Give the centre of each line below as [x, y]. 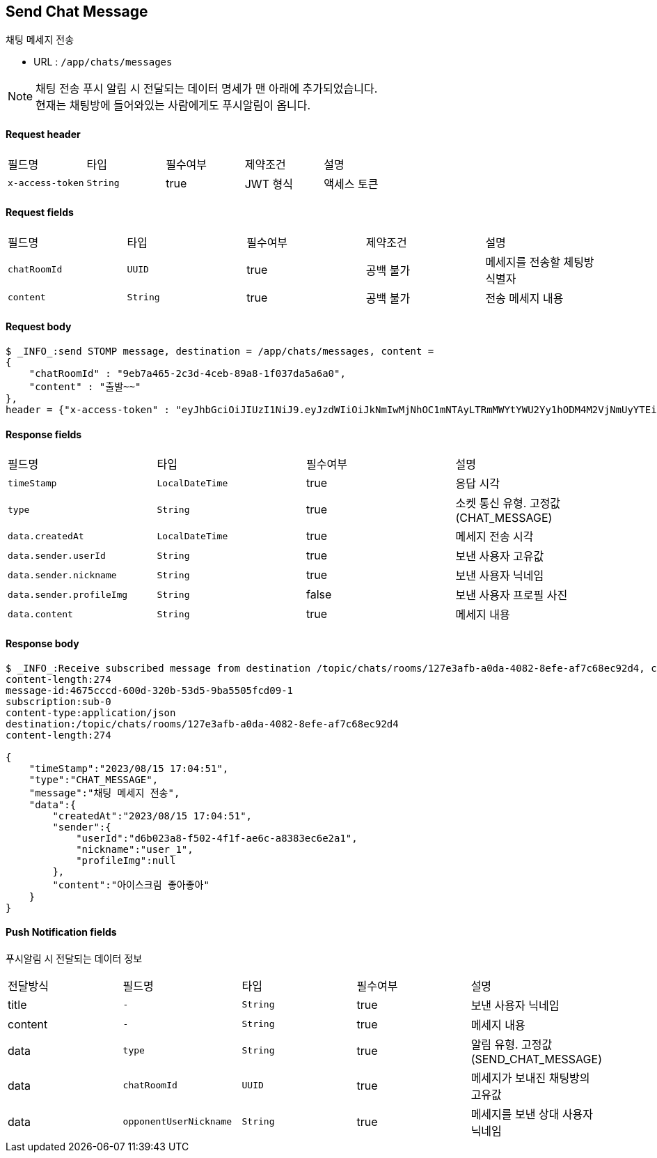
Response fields [44, 434]
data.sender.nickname [62, 575]
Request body [39, 327]
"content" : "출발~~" [85, 387]
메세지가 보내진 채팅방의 [530, 1078]
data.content [40, 614]
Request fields [40, 213]
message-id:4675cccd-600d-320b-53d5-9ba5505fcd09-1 [150, 690]
